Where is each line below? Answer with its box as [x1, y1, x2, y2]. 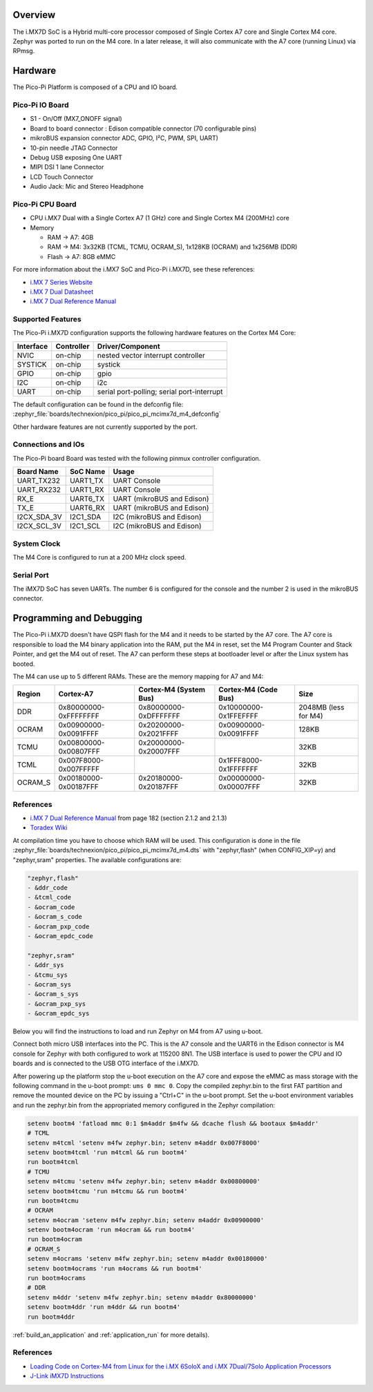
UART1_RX [69, 485, 104, 495]
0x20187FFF [138, 782, 179, 792]
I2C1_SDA [69, 512, 102, 522]
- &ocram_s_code [27, 913, 83, 921]
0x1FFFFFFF [218, 764, 258, 774]
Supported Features [12, 314, 82, 324]
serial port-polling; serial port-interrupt [97, 387, 224, 397]
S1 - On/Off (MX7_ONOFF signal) [30, 115, 122, 123]
